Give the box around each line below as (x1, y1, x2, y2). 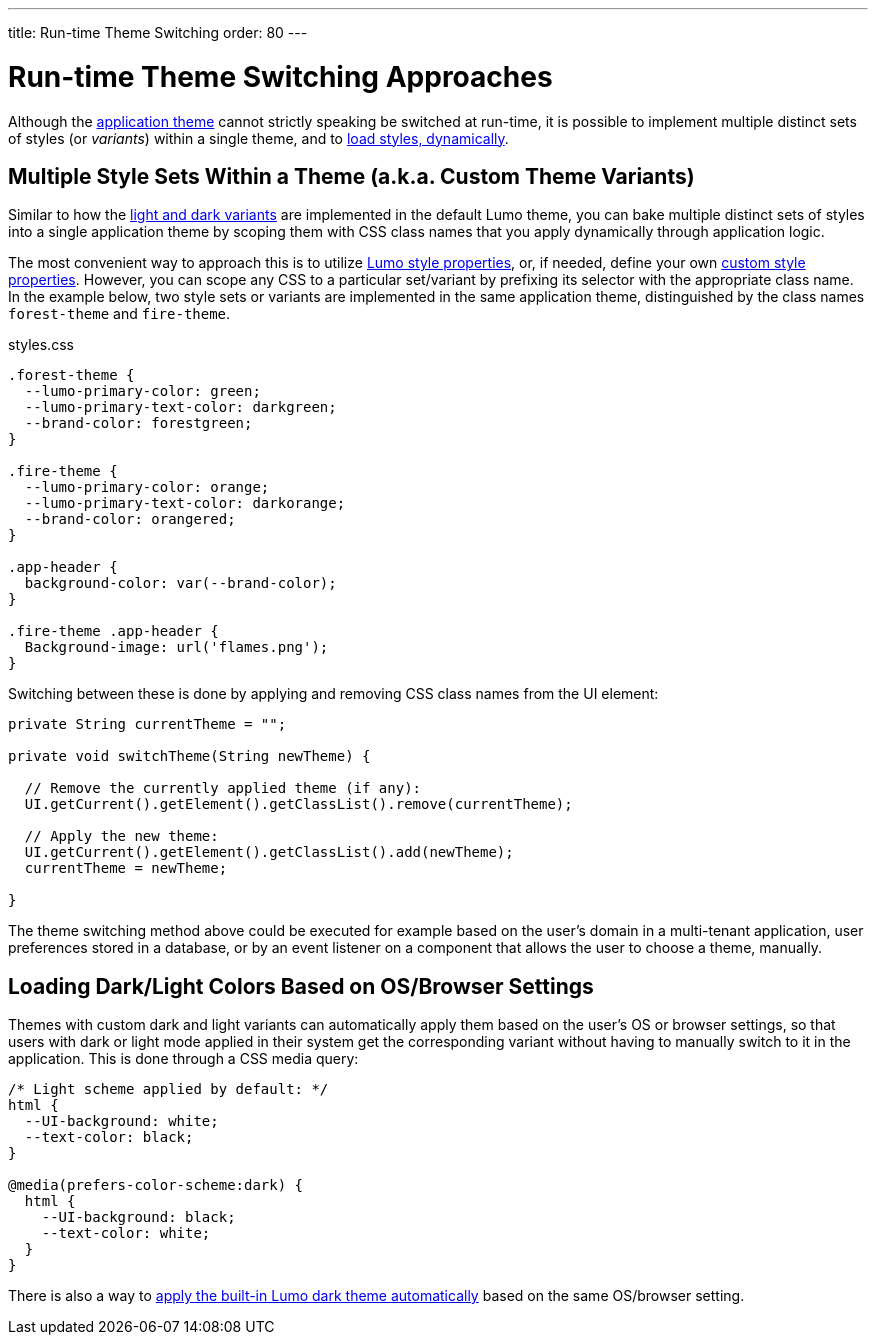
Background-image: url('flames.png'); (24, 639, 329, 656)
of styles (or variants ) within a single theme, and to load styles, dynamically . (8, 129, 509, 147)
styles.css (8, 336, 74, 354)
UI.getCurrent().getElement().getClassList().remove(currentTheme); (24, 796, 573, 813)
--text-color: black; (24, 1129, 194, 1146)
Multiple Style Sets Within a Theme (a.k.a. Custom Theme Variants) (8, 163, 695, 189)
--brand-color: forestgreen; (24, 415, 253, 432)
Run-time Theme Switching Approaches (8, 59, 553, 94)
